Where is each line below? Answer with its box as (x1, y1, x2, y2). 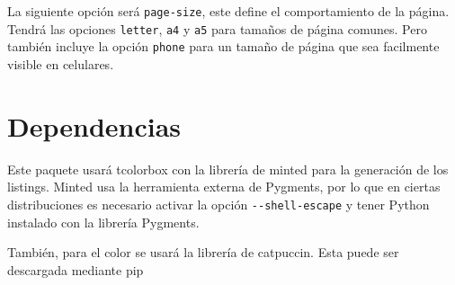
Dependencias (7, 107, 182, 144)
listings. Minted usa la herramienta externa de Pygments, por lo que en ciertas (7, 177, 441, 196)
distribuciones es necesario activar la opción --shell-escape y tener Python (7, 194, 430, 213)
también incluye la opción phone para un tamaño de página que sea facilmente (7, 37, 440, 56)
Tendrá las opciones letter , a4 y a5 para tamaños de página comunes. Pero (7, 19, 427, 38)
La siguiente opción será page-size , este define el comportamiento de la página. (7, 2, 450, 20)
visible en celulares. (7, 54, 114, 73)
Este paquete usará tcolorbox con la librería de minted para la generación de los (7, 159, 449, 178)
